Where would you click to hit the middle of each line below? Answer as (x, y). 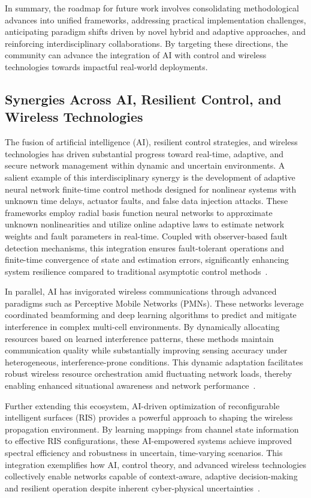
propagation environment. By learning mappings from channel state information (152, 429)
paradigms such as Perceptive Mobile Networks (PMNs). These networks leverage (154, 303)
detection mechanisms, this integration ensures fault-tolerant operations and (145, 247)
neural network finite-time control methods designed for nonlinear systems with (151, 189)
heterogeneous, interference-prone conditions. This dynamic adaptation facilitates (154, 361)
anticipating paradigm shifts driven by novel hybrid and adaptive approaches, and (155, 31)
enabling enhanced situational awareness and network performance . (130, 385)
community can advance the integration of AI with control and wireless (136, 55)
